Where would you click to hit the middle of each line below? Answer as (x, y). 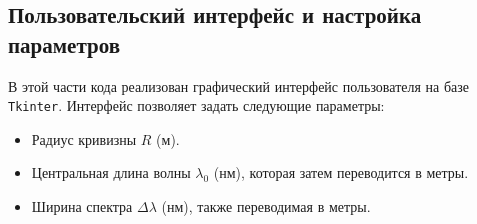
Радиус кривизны (84, 138)
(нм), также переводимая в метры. (266, 206)
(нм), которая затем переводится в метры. (341, 172)
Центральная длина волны (111, 172)
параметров (64, 43)
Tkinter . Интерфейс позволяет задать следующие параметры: (196, 105)
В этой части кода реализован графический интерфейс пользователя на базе (238, 85)
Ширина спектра (82, 206)
